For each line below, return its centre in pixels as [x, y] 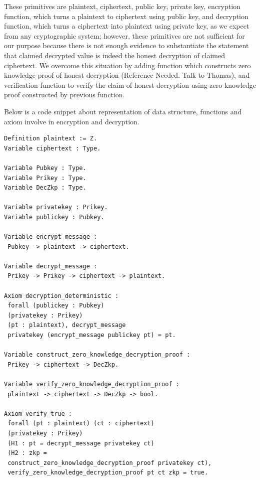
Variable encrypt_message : [51, 237]
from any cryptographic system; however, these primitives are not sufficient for [124, 35]
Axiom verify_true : [38, 414]
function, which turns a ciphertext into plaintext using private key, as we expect [127, 26]
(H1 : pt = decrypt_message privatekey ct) [81, 443]
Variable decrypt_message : [51, 266]
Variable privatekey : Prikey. [56, 207]
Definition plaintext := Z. [51, 139]
